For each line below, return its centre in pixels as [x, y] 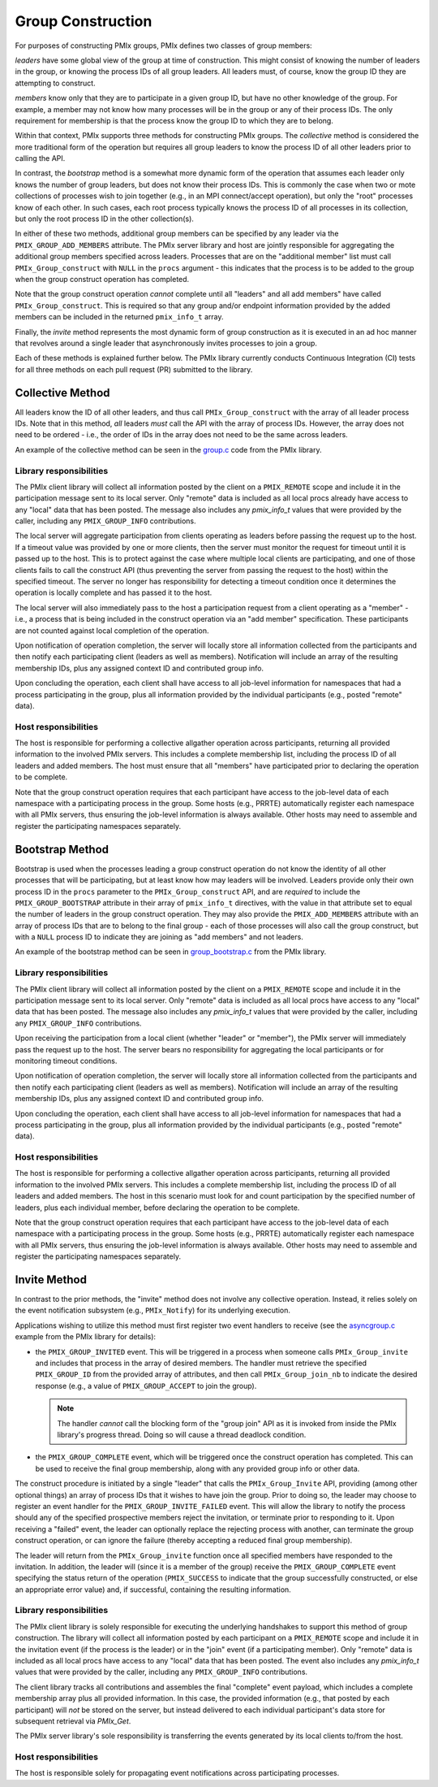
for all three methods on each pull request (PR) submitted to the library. [134, 369]
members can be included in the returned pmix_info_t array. [119, 317]
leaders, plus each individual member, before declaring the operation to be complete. [157, 1208]
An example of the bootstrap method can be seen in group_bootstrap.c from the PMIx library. [171, 952]
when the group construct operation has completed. [102, 279]
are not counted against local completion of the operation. [112, 631]
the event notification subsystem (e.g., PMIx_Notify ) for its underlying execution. [153, 1310]
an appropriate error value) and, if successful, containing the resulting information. [153, 1590]
